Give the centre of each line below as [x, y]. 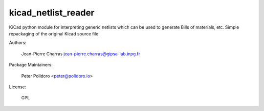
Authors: [18, 43]
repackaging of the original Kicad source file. [55, 33]
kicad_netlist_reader [52, 13]
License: [18, 87]
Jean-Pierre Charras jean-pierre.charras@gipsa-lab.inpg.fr [81, 54]
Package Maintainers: [31, 65]
